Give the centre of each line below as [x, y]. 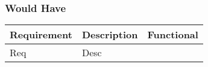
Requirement [41, 35]
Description [110, 35]
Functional [173, 35]
